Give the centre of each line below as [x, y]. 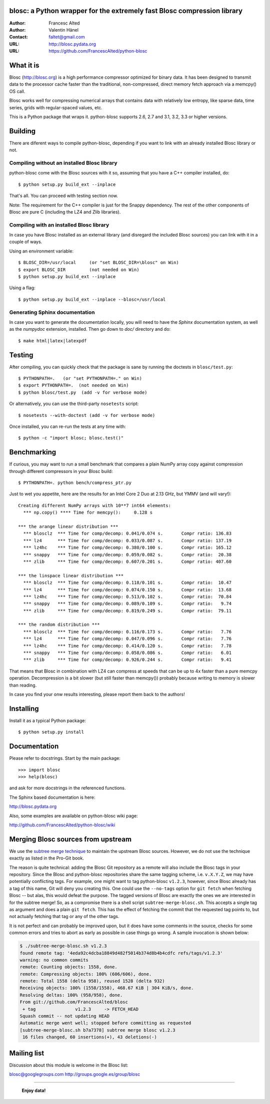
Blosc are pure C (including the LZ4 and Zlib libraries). [65, 212]
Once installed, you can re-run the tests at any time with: [67, 426]
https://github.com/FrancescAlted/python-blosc [98, 51]
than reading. [23, 685]
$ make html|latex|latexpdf [52, 341]
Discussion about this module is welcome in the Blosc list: [69, 1065]
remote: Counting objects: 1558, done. [68, 967]
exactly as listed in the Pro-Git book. [47, 858]
